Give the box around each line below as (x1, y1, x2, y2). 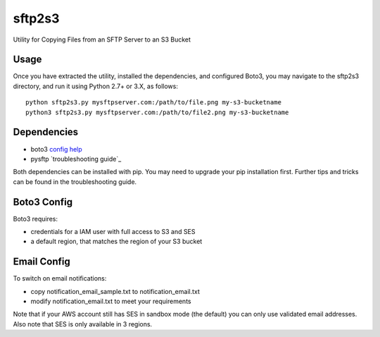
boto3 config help (30, 145, 82, 153)
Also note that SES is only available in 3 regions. (13, 319, 153, 328)
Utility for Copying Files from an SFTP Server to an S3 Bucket (13, 35, 191, 44)
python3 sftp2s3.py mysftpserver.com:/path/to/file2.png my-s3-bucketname (25, 108, 289, 116)
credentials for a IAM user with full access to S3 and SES (30, 228, 196, 235)
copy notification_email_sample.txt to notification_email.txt (30, 287, 201, 295)
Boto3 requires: (13, 214, 58, 223)
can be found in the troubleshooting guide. (13, 177, 137, 186)
